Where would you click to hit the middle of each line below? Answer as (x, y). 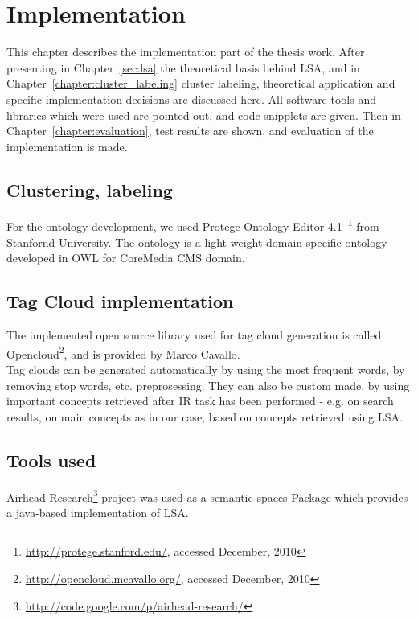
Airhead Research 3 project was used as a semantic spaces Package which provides (207, 495)
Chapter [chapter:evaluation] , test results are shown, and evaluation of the (190, 131)
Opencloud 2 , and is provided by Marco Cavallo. (123, 352)
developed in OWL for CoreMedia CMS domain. (126, 258)
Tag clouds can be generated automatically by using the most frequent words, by (206, 369)
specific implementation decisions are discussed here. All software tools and (191, 99)
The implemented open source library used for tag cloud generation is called (194, 335)
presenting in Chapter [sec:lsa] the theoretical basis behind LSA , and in (183, 67)
